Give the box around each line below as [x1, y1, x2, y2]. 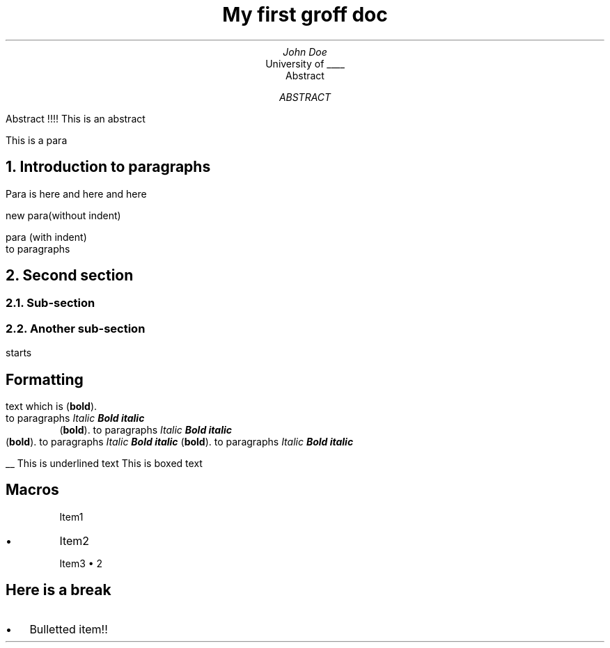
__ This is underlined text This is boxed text [6, 457, 203, 470]
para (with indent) [6, 230, 87, 243]
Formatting [6, 370, 84, 388]
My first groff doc [222, 3, 388, 26]
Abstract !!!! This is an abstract [6, 112, 146, 125]
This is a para [6, 134, 68, 146]
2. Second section [6, 267, 134, 285]
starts [6, 347, 32, 359]
